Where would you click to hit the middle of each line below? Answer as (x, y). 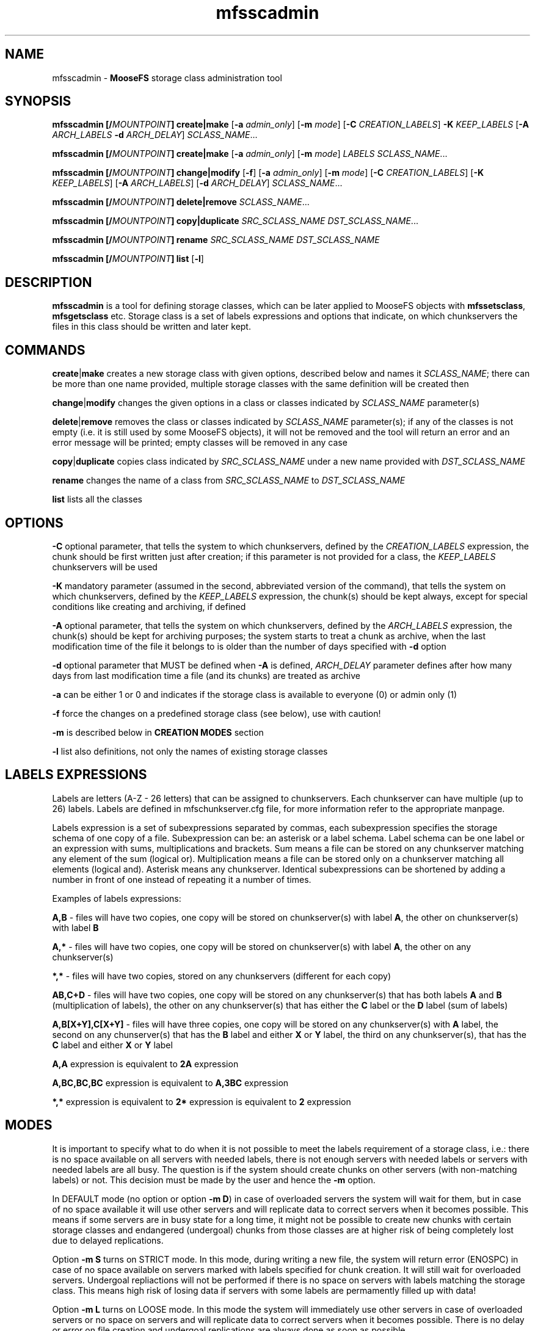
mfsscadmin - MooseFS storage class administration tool (167, 78)
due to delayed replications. (108, 1240)
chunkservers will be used (105, 567)
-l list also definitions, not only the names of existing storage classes (190, 751)
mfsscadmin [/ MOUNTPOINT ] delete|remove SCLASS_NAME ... (181, 202)
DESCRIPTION (49, 282)
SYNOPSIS (38, 101)
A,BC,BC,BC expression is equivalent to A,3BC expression (170, 1083)
